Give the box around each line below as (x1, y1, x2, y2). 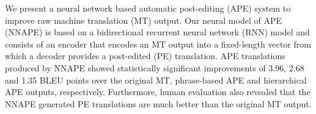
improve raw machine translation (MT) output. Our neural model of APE (5, 13, 282, 26)
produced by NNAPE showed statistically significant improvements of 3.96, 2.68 (5, 61, 304, 74)
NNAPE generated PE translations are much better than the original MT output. (5, 97, 312, 110)
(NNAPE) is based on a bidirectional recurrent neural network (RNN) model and (5, 26, 310, 38)
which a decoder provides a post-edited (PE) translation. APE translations (5, 49, 285, 62)
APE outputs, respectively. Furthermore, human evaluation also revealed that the (5, 85, 310, 98)
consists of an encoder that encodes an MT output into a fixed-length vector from (5, 37, 311, 50)
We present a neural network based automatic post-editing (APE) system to (5, 2, 291, 14)
